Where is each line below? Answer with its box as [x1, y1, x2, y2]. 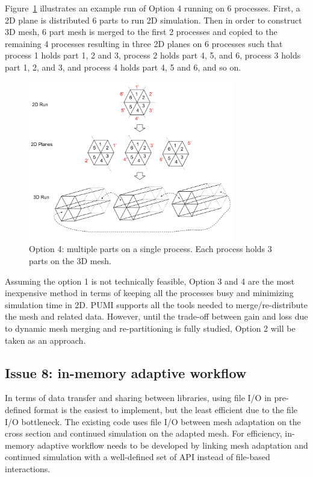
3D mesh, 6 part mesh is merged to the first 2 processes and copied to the [5, 25, 277, 38]
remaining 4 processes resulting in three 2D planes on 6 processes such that [5, 37, 283, 49]
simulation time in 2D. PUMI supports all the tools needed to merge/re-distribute [5, 298, 308, 311]
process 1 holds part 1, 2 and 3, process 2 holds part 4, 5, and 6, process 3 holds [5, 49, 301, 62]
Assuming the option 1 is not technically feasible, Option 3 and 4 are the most [5, 274, 295, 287]
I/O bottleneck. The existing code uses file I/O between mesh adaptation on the [5, 415, 301, 428]
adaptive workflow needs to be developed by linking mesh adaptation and [37, 438, 308, 451]
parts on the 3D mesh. [29, 254, 111, 267]
